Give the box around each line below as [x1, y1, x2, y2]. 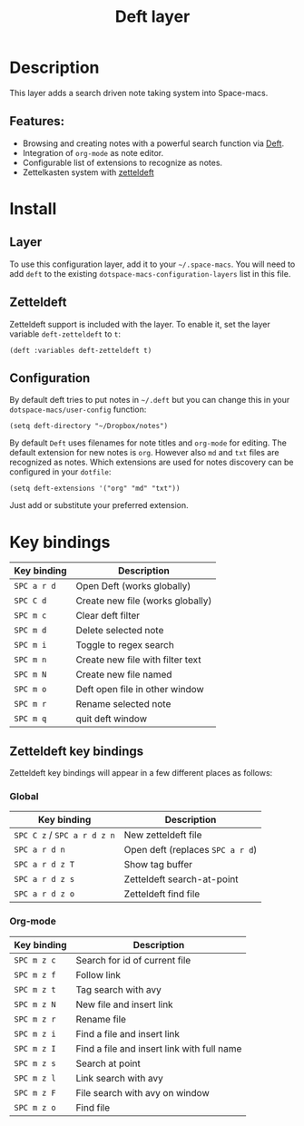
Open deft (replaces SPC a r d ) [123, 844, 258, 857]
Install [9, 198, 57, 219]
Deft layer [114, 6, 191, 27]
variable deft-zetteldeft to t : [9, 328, 121, 339]
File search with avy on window [75, 1086, 211, 1099]
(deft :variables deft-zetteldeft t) [9, 346, 152, 355]
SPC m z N [14, 999, 56, 1009]
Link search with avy [75, 1072, 163, 1084]
